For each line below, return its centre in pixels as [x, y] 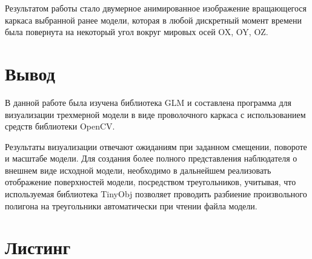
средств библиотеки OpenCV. [60, 126]
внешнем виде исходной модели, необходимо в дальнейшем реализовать [138, 170]
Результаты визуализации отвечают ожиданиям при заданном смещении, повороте [156, 146]
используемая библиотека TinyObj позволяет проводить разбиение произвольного [156, 194]
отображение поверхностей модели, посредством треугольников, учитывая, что [151, 182]
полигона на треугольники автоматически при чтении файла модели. [131, 205]
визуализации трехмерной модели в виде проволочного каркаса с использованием [155, 114]
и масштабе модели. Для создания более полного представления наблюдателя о [151, 158]
